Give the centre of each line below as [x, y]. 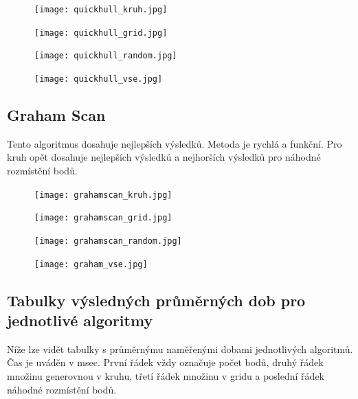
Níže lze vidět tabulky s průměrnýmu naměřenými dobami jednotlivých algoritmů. [180, 349]
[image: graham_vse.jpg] [91, 264]
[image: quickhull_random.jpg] [106, 56]
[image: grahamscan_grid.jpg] [103, 218]
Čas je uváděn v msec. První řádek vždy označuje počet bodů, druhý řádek [165, 362]
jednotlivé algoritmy [80, 320]
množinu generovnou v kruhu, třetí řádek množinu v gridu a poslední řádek [166, 376]
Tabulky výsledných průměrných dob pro [156, 300]
